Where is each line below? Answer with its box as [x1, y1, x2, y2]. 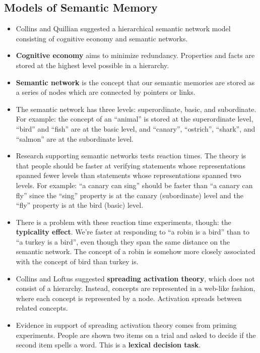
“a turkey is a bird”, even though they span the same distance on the [16, 236, 230, 247]
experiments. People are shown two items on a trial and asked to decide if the [16, 329, 256, 340]
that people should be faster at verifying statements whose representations [16, 160, 246, 170]
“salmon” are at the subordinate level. [16, 133, 134, 144]
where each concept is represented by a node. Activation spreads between [16, 292, 242, 303]
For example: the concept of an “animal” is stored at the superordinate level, [16, 113, 253, 124]
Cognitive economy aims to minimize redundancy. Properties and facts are [16, 50, 255, 61]
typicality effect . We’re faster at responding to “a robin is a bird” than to [16, 226, 250, 237]
